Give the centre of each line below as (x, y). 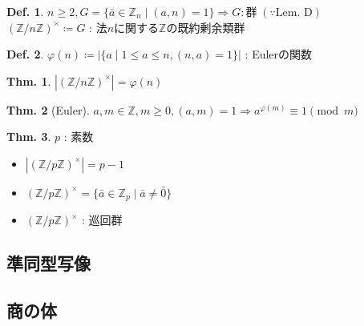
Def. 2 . (25, 54)
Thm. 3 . (29, 137)
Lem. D (294, 13)
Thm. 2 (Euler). (48, 109)
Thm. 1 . (29, 80)
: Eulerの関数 (279, 54)
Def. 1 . (25, 11)
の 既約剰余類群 (206, 27)
